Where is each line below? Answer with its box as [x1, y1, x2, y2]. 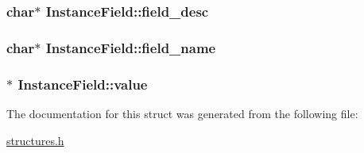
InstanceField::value [17, 74, 148, 94]
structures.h [6, 132, 64, 148]
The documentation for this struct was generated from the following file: [6, 105, 358, 121]
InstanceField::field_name [45, 37, 216, 57]
